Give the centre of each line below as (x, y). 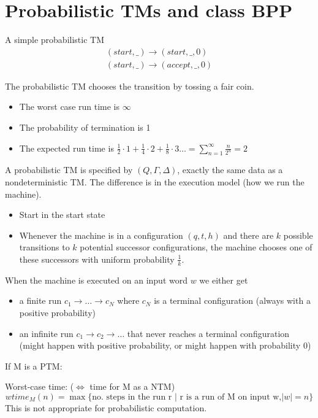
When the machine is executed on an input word (97, 280)
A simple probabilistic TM (55, 40)
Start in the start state (62, 215)
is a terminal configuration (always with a (232, 300)
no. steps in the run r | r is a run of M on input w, (187, 397)
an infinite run (46, 333)
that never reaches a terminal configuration (208, 333)
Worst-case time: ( (40, 386)
